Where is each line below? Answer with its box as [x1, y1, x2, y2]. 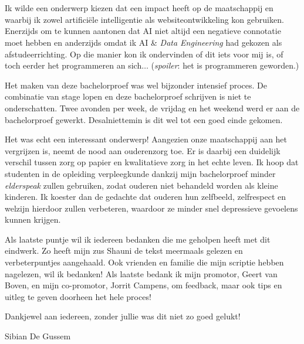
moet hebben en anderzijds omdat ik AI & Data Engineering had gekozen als [5, 36, 282, 48]
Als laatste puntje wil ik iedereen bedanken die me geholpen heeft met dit [5, 233, 271, 245]
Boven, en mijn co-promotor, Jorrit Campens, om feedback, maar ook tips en [5, 279, 282, 291]
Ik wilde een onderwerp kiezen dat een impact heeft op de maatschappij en [5, 2, 273, 14]
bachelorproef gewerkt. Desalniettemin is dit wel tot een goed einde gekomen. [5, 113, 283, 125]
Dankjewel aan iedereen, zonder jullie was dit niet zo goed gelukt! [5, 310, 241, 322]
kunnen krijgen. [5, 213, 61, 226]
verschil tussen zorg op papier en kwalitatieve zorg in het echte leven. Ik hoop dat [5, 156, 299, 168]
